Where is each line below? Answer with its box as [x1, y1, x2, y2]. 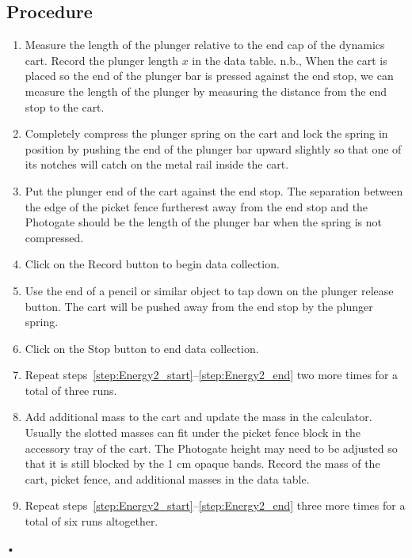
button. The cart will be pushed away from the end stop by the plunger [25, 298, 373, 314]
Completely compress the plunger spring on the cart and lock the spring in [25, 125, 388, 142]
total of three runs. [25, 381, 117, 398]
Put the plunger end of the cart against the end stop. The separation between [25, 182, 403, 199]
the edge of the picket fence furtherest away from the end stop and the [25, 198, 368, 214]
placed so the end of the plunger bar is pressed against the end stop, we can [25, 67, 394, 84]
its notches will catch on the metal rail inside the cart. [25, 156, 289, 173]
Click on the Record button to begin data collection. [25, 256, 280, 272]
